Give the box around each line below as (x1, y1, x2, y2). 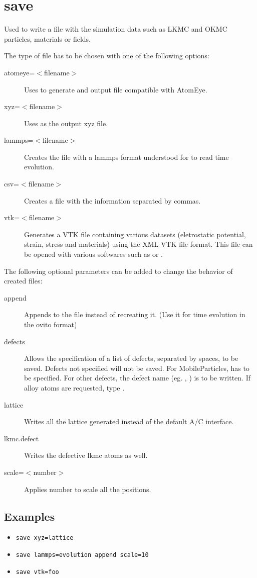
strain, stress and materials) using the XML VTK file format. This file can (24, 239, 253, 249)
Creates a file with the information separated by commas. (24, 195, 201, 206)
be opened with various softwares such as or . (24, 249, 163, 259)
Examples (4, 508, 55, 524)
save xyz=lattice (16, 534, 74, 542)
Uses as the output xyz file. (24, 118, 108, 128)
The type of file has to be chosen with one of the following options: (4, 50, 209, 61)
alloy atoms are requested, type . (24, 382, 125, 393)
